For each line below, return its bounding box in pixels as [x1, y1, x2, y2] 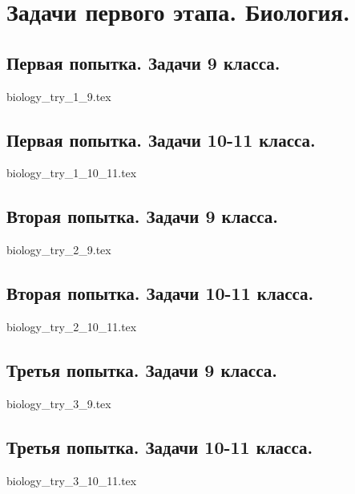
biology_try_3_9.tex [6, 395, 111, 411]
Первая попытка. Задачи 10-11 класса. [6, 127, 316, 152]
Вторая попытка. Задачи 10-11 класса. [6, 281, 314, 306]
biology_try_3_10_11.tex [6, 472, 137, 488]
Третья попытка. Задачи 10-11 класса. [6, 434, 313, 459]
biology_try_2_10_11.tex [6, 318, 137, 334]
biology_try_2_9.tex [6, 241, 111, 258]
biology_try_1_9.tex [6, 87, 111, 104]
